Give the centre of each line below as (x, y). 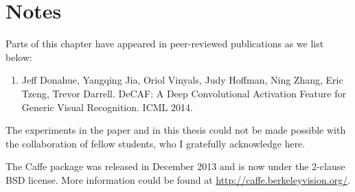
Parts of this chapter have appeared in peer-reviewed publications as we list (165, 44)
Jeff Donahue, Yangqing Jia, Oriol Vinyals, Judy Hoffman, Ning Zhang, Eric (182, 80)
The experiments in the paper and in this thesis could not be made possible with (176, 130)
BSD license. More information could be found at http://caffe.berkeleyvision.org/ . (178, 179)
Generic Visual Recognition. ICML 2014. (107, 107)
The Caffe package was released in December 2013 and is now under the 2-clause (175, 166)
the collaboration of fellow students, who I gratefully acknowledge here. (156, 143)
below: (19, 57)
